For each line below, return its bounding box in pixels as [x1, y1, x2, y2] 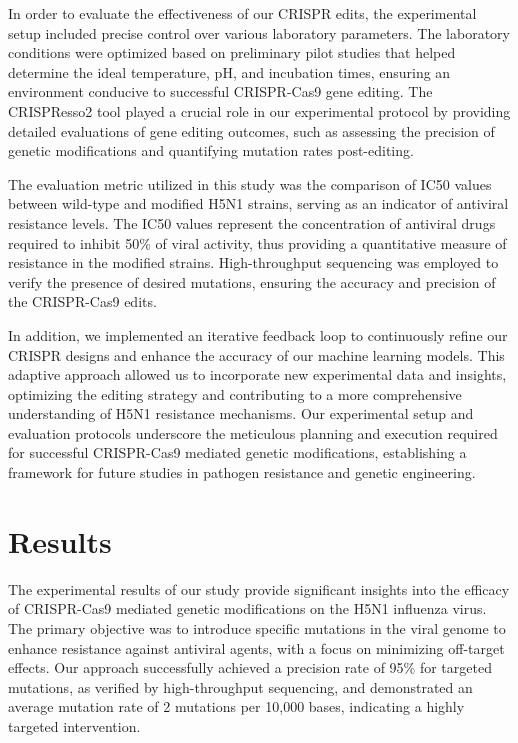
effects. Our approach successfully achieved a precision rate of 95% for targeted [8, 657, 492, 678]
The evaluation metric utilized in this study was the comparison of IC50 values [8, 173, 492, 194]
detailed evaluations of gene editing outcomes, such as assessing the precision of [8, 120, 495, 141]
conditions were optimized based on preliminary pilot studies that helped [8, 42, 456, 63]
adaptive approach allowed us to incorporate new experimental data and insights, [8, 364, 507, 385]
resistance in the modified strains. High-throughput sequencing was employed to [8, 252, 499, 273]
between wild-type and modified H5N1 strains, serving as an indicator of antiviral [8, 193, 509, 214]
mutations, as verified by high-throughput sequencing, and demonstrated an [8, 676, 473, 697]
